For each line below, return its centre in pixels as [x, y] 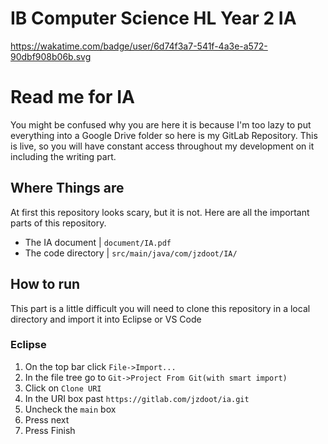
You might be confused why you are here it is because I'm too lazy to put [161, 124]
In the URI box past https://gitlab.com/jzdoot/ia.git [137, 398]
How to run [45, 284]
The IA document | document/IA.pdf [98, 242]
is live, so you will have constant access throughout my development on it [162, 146]
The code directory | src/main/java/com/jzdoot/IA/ [131, 253]
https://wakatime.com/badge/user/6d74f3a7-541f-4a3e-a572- [139, 46]
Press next [47, 419]
